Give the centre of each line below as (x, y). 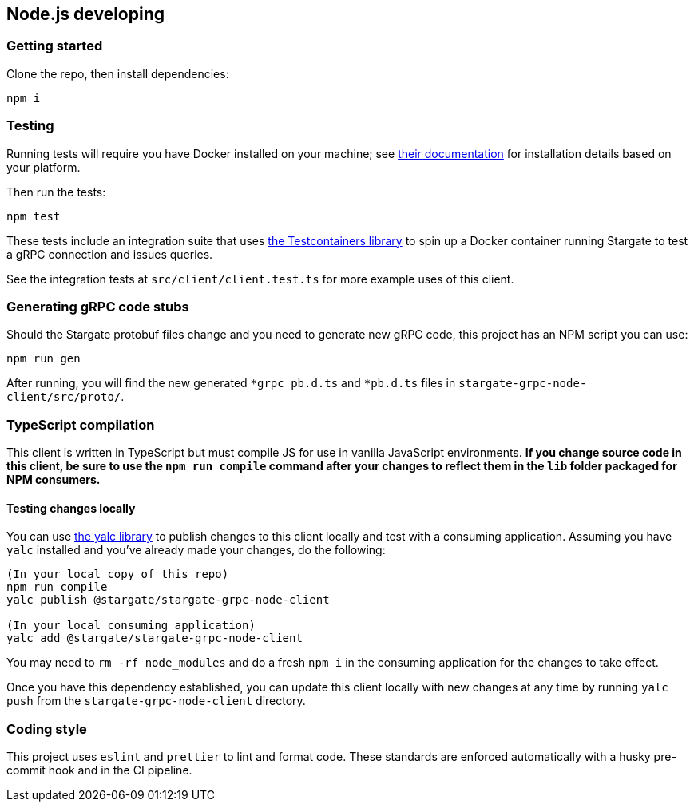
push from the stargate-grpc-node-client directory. (156, 701)
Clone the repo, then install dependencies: (118, 73)
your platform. (44, 167)
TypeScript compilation (81, 424)
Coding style (47, 729)
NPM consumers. (54, 480)
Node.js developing (86, 14)
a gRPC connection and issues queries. (110, 254)
